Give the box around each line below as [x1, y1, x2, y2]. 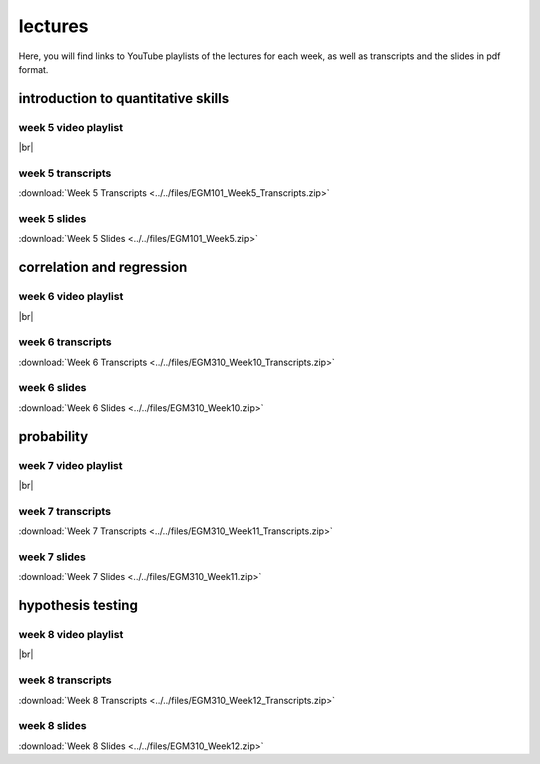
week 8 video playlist [18, 628, 124, 642]
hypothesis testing [18, 597, 139, 614]
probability [18, 428, 89, 445]
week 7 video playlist [18, 458, 124, 472]
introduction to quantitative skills [18, 90, 230, 107]
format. [18, 63, 49, 75]
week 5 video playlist [18, 120, 124, 134]
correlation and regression [18, 259, 188, 276]
